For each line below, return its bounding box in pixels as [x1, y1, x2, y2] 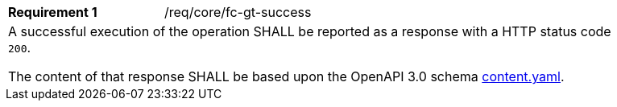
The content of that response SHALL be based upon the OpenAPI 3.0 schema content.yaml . [8, 68, 565, 84]
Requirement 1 [8, 4, 97, 20]
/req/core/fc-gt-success [164, 4, 312, 20]
